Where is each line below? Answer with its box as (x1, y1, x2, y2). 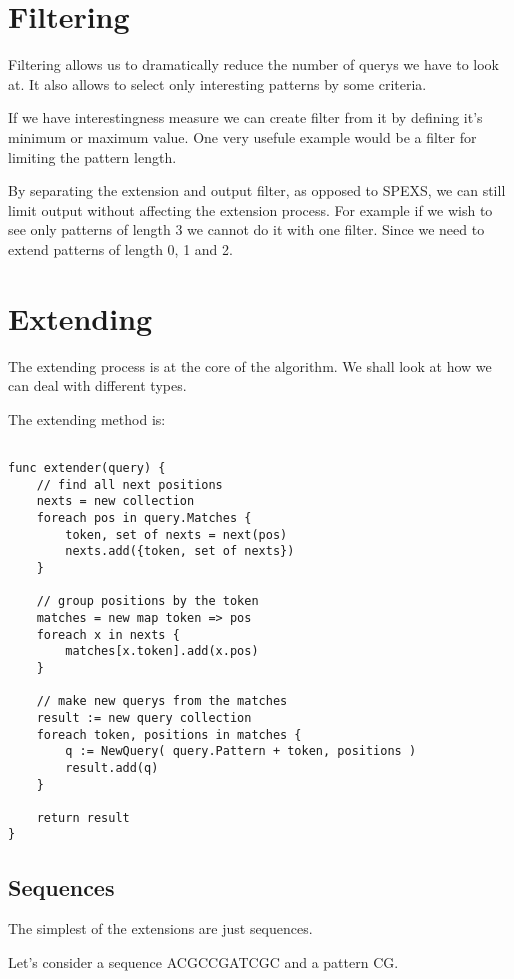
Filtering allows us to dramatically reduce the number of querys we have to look (8, 54, 499, 75)
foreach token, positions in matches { (36, 727, 302, 742)
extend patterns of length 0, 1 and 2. (8, 238, 233, 259)
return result (36, 810, 130, 825)
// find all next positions (36, 477, 223, 492)
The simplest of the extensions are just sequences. (8, 918, 313, 939)
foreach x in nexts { (36, 627, 180, 642)
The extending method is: (8, 408, 166, 429)
